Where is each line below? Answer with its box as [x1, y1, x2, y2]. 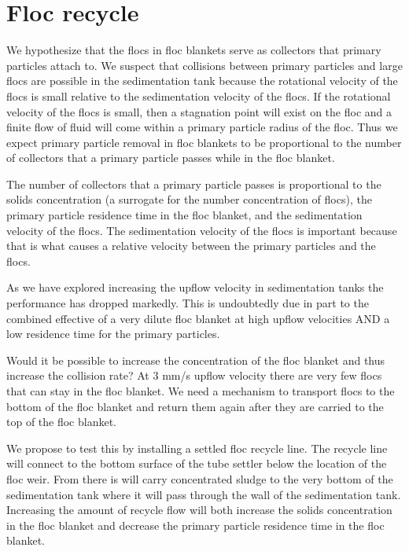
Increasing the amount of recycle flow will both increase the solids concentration [6, 501, 392, 518]
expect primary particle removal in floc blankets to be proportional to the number [6, 134, 402, 150]
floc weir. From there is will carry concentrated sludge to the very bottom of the [6, 470, 393, 487]
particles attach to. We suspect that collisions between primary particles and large [6, 57, 403, 73]
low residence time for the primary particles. [6, 325, 220, 342]
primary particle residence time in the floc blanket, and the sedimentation [6, 207, 363, 223]
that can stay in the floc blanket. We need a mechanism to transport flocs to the [6, 383, 395, 399]
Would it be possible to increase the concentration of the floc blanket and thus [6, 351, 385, 368]
